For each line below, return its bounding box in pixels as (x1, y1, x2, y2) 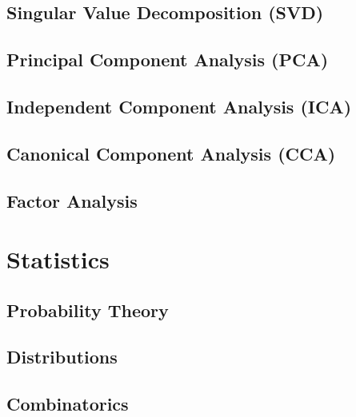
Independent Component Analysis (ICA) (6, 93, 352, 118)
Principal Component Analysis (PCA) (6, 47, 329, 72)
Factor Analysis (6, 188, 138, 212)
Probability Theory (6, 297, 169, 322)
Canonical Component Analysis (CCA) (6, 141, 336, 165)
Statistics (6, 243, 110, 276)
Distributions (6, 344, 118, 369)
